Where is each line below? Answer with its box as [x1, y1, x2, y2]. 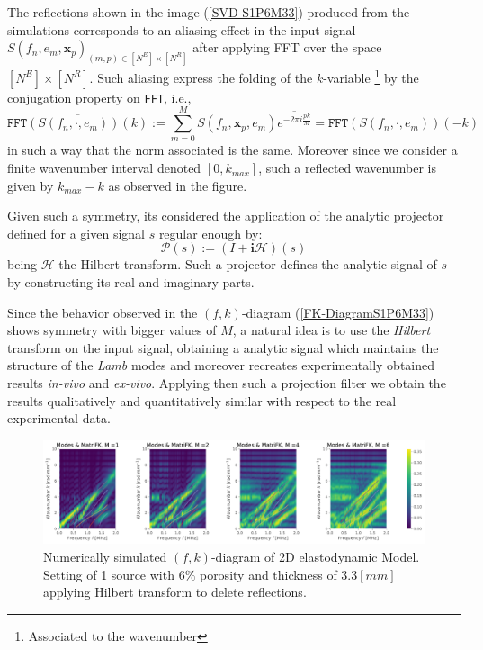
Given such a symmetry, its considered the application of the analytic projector [7, 206, 444, 225]
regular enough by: [158, 223, 263, 242]
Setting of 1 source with [43, 564, 174, 583]
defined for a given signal [7, 223, 145, 242]
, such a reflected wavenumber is [258, 158, 436, 177]
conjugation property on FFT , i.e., [7, 87, 192, 106]
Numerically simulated [43, 546, 167, 565]
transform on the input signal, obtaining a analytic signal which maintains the [7, 338, 439, 357]
